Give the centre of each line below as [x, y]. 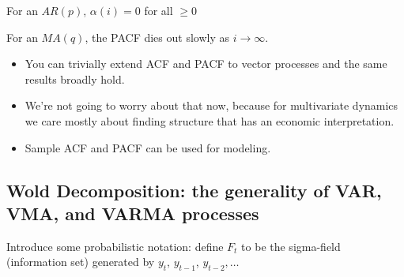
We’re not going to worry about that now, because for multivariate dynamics [211, 105]
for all [159, 10]
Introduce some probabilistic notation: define [115, 246]
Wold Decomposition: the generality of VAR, [194, 190]
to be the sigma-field [291, 246]
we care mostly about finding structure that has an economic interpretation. [210, 120]
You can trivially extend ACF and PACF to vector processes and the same [206, 64]
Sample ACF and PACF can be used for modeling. [148, 147]
